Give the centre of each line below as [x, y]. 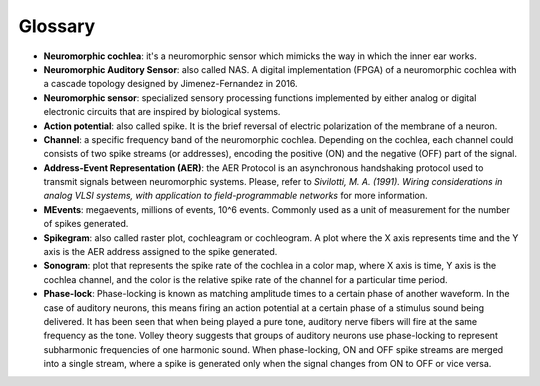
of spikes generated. [86, 224]
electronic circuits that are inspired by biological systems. [162, 112]
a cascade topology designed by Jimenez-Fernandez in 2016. [171, 84]
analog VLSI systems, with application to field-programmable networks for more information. [235, 196]
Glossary [57, 26]
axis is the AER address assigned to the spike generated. [160, 252]
